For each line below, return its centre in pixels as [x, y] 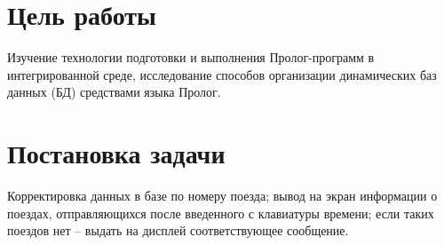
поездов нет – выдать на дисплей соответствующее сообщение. [178, 230]
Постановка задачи [116, 153]
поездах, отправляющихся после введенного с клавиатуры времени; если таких [221, 213]
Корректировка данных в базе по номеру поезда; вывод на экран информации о [222, 196]
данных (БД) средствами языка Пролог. [114, 92]
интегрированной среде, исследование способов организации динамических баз [222, 74]
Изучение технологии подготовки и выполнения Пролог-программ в [191, 57]
